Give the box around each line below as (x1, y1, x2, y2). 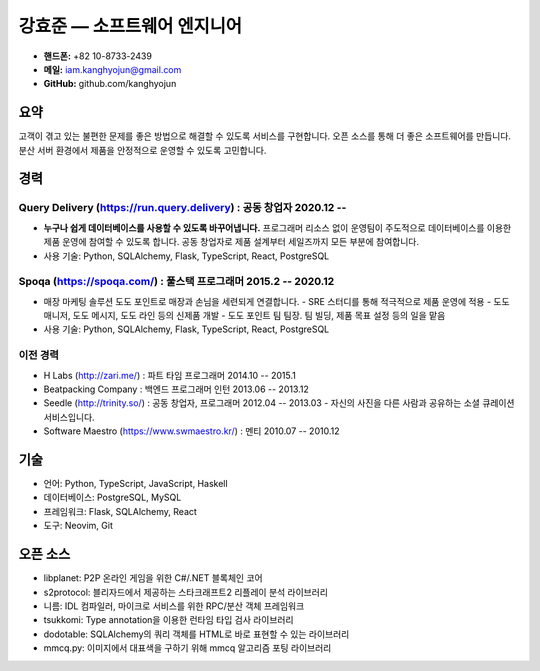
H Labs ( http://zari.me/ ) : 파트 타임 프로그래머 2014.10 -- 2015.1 (43, 369, 297, 381)
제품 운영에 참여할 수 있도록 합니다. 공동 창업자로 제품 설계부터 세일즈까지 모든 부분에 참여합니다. (43, 236, 420, 248)
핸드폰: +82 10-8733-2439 (43, 50, 152, 62)
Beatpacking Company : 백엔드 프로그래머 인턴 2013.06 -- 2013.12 (43, 383, 310, 395)
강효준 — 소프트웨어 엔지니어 (18, 15, 243, 37)
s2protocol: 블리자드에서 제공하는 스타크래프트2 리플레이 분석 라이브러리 (43, 586, 329, 598)
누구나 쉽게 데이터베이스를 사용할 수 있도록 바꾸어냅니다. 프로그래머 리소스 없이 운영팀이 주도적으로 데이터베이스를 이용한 (43, 221, 512, 234)
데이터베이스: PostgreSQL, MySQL (43, 491, 182, 504)
